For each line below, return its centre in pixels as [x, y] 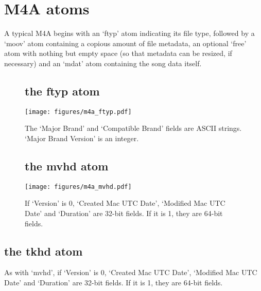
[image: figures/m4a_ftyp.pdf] [78, 112]
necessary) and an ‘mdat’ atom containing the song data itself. [103, 63]
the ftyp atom [62, 91]
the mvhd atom [67, 166]
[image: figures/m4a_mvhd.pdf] [78, 187]
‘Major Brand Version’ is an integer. [82, 138]
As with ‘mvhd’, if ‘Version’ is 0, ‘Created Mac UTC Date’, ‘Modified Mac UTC [131, 272]
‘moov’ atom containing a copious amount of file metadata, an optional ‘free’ [125, 43]
